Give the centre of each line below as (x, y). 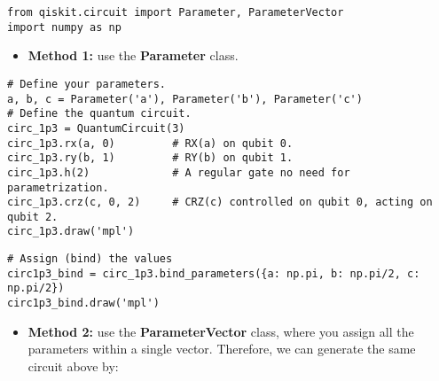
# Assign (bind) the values (90, 259)
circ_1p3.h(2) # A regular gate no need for (179, 172)
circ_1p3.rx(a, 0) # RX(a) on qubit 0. (150, 143)
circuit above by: (73, 365)
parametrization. (58, 187)
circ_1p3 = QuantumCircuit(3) (96, 128)
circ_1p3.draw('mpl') (71, 232)
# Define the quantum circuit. (99, 114)
